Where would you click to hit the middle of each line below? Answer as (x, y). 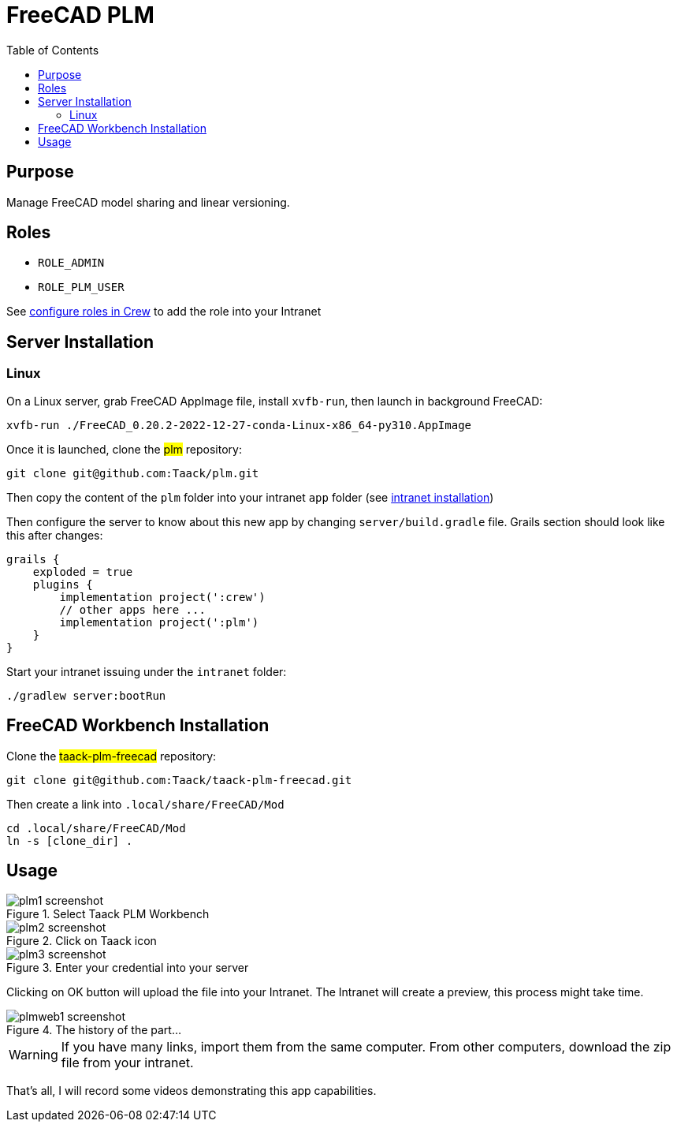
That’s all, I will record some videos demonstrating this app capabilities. (192, 1091)
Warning (33, 1055)
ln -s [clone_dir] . (70, 840)
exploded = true (83, 571)
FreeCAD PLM (80, 15)
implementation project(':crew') (162, 597)
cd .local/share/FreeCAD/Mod (96, 828)
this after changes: (55, 535)
